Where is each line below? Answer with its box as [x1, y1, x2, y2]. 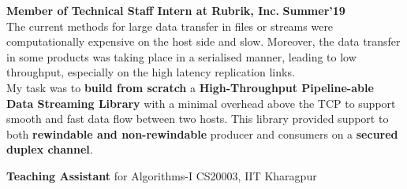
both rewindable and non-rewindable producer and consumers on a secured [6, 125, 398, 142]
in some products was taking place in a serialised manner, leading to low [6, 48, 357, 65]
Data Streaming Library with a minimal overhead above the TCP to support [6, 94, 396, 111]
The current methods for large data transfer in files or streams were [6, 17, 334, 34]
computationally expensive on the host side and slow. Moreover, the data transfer [6, 33, 401, 50]
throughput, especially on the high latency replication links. [6, 64, 295, 80]
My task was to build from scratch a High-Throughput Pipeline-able [6, 79, 374, 95]
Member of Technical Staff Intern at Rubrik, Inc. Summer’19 [6, 2, 345, 18]
